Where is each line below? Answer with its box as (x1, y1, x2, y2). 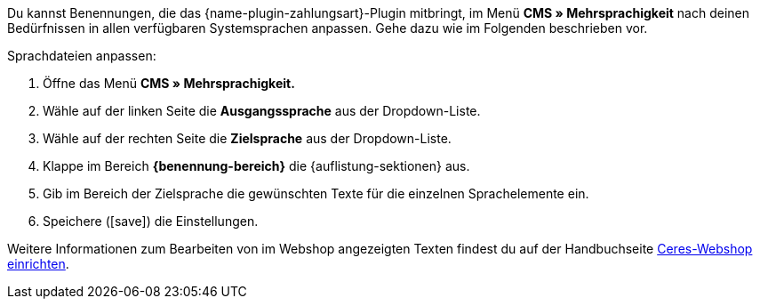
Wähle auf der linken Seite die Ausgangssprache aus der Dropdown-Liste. (43, 103, 481, 118)
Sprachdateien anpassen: (7, 48, 156, 63)
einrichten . (7, 256, 69, 271)
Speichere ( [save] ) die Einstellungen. (43, 213, 259, 229)
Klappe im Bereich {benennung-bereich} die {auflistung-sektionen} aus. (43, 158, 470, 173)
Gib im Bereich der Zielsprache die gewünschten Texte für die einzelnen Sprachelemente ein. (43, 186, 589, 201)
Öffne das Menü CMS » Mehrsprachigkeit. (43, 76, 295, 91)
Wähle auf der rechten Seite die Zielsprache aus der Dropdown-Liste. (43, 131, 452, 146)
